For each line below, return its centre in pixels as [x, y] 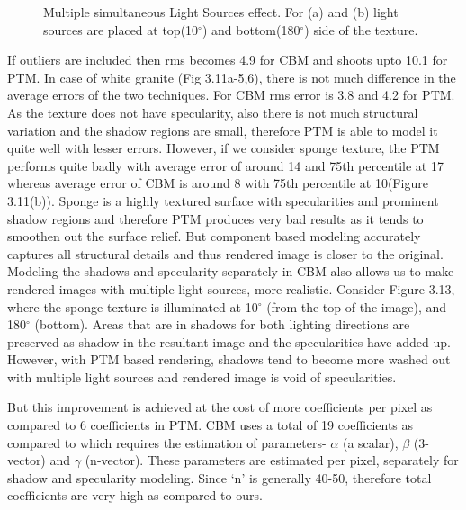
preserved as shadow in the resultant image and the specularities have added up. [229, 341]
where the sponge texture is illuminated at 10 [133, 306]
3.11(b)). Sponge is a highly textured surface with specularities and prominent [223, 200]
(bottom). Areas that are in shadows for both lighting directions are [222, 324]
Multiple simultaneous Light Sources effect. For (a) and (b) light [221, 12]
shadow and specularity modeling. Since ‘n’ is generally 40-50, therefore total [220, 477]
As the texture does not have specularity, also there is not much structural [213, 112]
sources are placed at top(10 [121, 29]
